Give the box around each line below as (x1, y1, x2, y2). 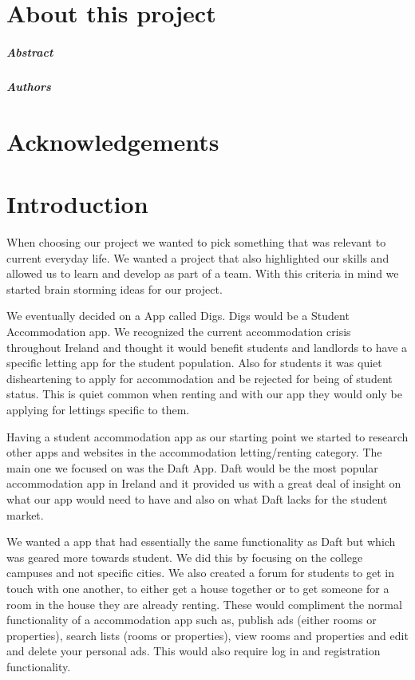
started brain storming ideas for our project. (6, 280, 223, 297)
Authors (6, 77, 51, 94)
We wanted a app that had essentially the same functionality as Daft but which (6, 533, 396, 550)
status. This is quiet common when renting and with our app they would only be (6, 385, 402, 402)
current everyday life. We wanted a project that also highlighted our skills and (6, 249, 389, 266)
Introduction (6, 188, 148, 220)
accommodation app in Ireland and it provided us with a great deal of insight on (6, 475, 401, 492)
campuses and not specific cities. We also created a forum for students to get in (6, 564, 394, 581)
